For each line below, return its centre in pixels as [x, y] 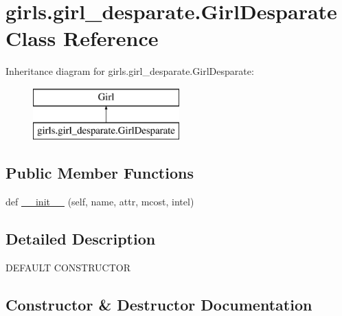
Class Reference [82, 38]
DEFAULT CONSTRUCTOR [68, 268]
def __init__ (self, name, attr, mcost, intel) [100, 202]
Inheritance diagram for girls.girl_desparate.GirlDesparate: [130, 71]
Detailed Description [81, 239]
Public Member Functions [100, 173]
